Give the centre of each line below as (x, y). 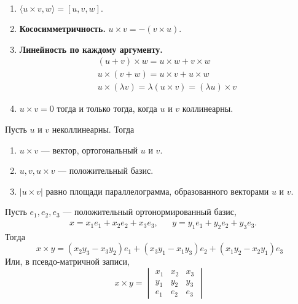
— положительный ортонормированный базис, (150, 212)
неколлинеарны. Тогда (93, 129)
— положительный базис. (106, 170)
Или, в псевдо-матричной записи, (67, 261)
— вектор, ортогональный (89, 150)
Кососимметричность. (62, 29)
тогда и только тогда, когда (107, 108)
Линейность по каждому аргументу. (91, 49)
